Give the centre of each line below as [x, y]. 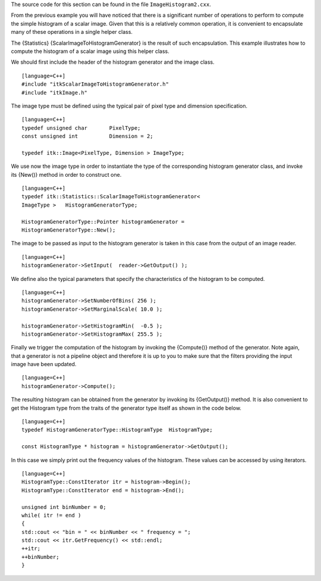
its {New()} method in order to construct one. [66, 174]
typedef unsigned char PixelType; [81, 128]
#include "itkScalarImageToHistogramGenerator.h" [95, 84]
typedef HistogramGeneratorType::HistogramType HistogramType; [117, 430]
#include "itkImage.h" [55, 93]
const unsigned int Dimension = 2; [88, 136]
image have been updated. [44, 364]
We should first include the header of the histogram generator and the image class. [113, 62]
